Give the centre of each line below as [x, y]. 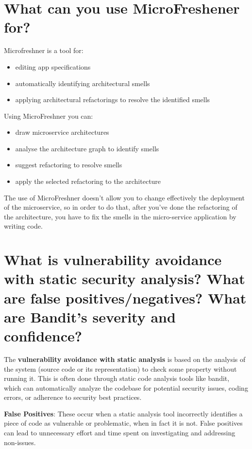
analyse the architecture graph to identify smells [87, 148]
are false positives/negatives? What [125, 297]
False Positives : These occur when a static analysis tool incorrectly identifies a [123, 413]
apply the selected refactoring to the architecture [88, 181]
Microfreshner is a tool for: [44, 50]
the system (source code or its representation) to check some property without [120, 368]
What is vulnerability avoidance [113, 260]
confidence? [43, 335]
